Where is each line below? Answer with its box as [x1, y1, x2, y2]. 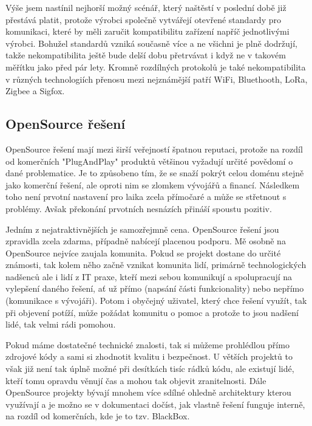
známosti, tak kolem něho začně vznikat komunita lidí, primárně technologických [5, 258, 307, 271]
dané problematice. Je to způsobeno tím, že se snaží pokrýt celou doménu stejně [5, 167, 304, 179]
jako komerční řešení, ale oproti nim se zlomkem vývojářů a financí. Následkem [5, 178, 300, 191]
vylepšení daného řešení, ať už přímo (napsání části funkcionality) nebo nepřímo [5, 282, 304, 295]
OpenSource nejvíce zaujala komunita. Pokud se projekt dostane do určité [5, 246, 281, 259]
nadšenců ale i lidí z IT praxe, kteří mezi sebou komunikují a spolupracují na [5, 270, 293, 283]
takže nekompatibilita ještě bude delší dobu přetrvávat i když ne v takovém [5, 49, 286, 61]
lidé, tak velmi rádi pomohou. [5, 318, 116, 331]
